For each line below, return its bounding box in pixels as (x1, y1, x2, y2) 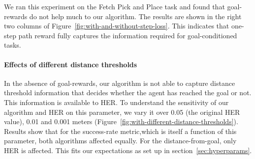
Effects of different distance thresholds (4, 59, 137, 69)
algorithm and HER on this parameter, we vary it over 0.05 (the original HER (4, 106, 240, 117)
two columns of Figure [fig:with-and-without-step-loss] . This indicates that (4, 21, 229, 31)
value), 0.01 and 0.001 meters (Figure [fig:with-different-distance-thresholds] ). (4, 116, 238, 127)
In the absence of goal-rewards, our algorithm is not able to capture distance (4, 78, 235, 88)
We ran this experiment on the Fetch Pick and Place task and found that (4, 1, 225, 11)
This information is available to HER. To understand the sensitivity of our (4, 97, 229, 107)
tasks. (4, 40, 21, 50)
